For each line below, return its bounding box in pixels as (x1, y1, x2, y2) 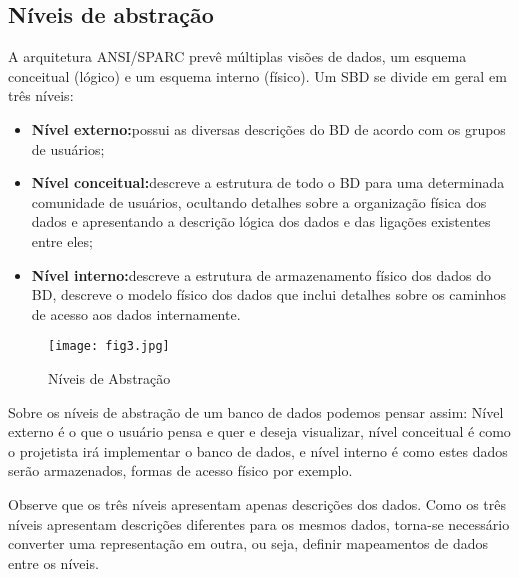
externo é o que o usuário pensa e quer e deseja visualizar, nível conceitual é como (8, 421, 511, 442)
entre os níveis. (8, 552, 99, 573)
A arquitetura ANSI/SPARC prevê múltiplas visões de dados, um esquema (8, 46, 467, 67)
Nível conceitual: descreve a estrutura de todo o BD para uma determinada (31, 172, 505, 193)
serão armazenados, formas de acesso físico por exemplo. (8, 460, 353, 481)
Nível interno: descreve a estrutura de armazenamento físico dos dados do (31, 264, 491, 285)
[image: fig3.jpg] (48, 339, 170, 354)
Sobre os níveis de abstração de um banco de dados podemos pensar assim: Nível (8, 401, 504, 422)
